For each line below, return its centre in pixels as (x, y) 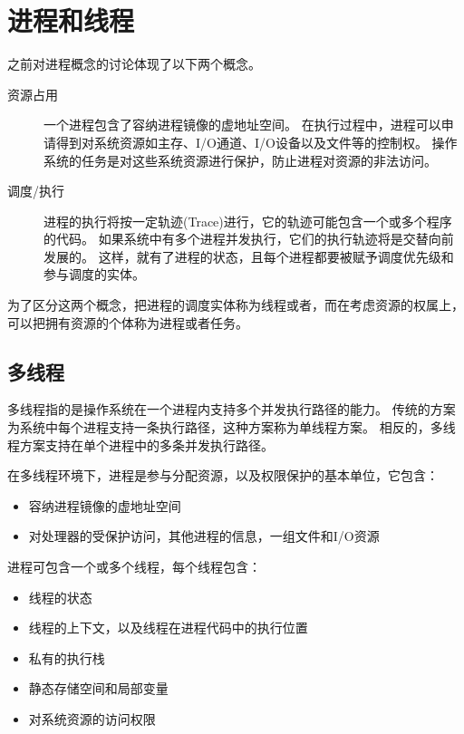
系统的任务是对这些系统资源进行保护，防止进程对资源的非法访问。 (240, 160)
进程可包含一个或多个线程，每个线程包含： (134, 567)
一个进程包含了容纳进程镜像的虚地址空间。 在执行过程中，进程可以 (242, 125)
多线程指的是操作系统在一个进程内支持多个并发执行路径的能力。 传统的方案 (232, 409)
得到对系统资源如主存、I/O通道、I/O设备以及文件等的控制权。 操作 (256, 142)
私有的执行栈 (67, 657)
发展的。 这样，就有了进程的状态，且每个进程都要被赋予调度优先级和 (249, 256)
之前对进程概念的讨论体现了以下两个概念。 (134, 64)
